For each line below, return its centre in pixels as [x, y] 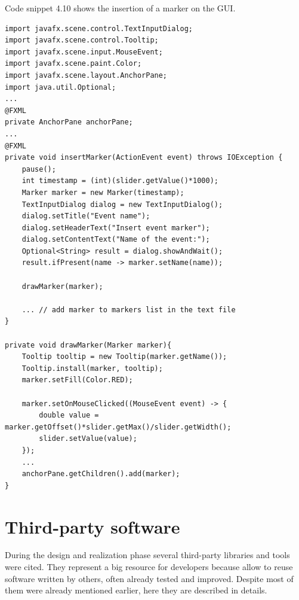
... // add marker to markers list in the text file [129, 310]
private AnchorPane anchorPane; [69, 122]
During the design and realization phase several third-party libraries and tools [147, 555]
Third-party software [93, 526]
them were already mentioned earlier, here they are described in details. [136, 590]
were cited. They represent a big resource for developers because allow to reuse [149, 567]
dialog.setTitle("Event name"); [86, 216]
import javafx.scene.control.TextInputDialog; [99, 28]
